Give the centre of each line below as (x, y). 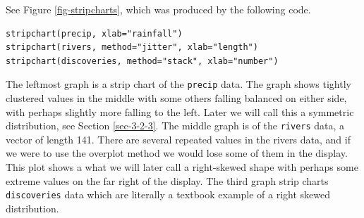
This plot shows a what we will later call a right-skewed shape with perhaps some (182, 167)
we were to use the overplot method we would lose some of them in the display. (177, 153)
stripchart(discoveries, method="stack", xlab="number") (142, 61)
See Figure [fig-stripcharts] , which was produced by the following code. (158, 9)
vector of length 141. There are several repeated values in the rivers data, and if (178, 139)
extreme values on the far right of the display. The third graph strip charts (167, 180)
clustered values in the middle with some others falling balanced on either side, (176, 98)
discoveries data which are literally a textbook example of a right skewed (168, 194)
